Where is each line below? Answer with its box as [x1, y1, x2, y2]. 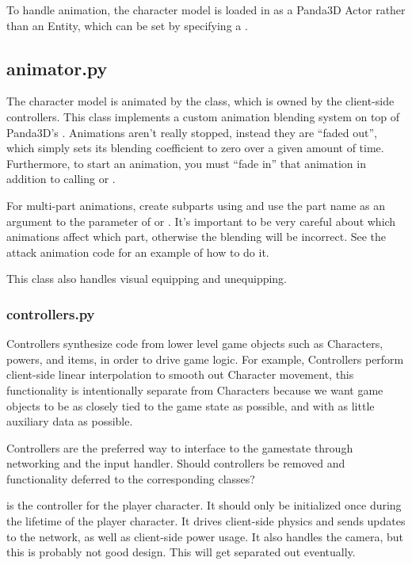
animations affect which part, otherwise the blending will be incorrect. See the [6, 228, 387, 245]
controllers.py [6, 303, 95, 323]
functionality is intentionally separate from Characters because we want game [6, 381, 383, 398]
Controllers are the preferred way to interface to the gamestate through [6, 439, 353, 456]
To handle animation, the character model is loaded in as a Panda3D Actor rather [6, 2, 406, 17]
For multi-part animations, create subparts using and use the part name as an [6, 197, 386, 213]
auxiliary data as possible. [6, 413, 133, 429]
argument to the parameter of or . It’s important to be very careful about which [6, 212, 396, 229]
